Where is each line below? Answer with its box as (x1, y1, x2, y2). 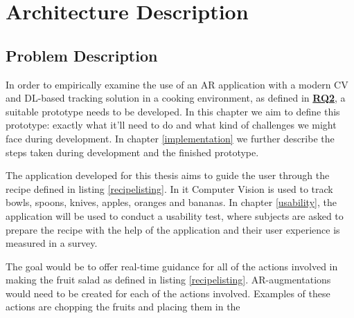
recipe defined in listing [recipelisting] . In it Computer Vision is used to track (6, 181, 333, 196)
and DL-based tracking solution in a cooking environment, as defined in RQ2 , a (6, 91, 346, 105)
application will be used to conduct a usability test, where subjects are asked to (6, 208, 344, 223)
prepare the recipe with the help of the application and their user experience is (6, 222, 340, 236)
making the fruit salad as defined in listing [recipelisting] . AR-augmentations (6, 272, 331, 287)
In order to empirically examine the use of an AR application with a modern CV (6, 77, 348, 91)
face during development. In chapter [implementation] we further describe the (6, 131, 335, 145)
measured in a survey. (6, 236, 98, 250)
